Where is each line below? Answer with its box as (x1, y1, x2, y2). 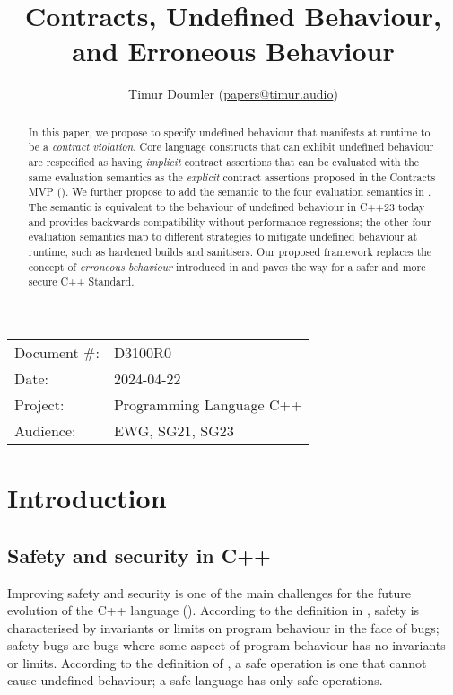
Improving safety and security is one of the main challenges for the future (7, 583, 412, 602)
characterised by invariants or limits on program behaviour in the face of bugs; (7, 618, 440, 637)
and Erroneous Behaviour (72, 32, 395, 69)
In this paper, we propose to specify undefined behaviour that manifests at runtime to (28, 124, 431, 139)
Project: (14, 393, 65, 415)
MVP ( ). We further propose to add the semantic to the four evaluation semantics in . (28, 184, 431, 199)
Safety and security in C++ (7, 541, 271, 568)
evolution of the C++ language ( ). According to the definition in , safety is (7, 601, 420, 620)
